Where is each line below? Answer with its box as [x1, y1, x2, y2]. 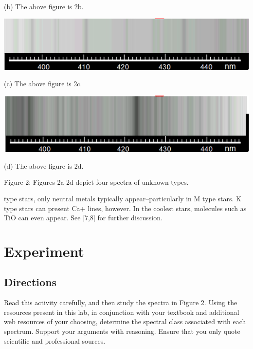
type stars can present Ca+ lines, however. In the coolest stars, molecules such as [4, 203, 247, 213]
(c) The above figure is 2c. [4, 78, 82, 89]
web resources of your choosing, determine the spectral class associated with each [4, 316, 246, 327]
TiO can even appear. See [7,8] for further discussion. [4, 213, 163, 223]
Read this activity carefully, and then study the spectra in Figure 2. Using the [4, 297, 237, 308]
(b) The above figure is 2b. [4, 1, 84, 11]
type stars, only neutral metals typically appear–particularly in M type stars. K [4, 193, 241, 203]
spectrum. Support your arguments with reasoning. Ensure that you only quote [4, 326, 240, 336]
